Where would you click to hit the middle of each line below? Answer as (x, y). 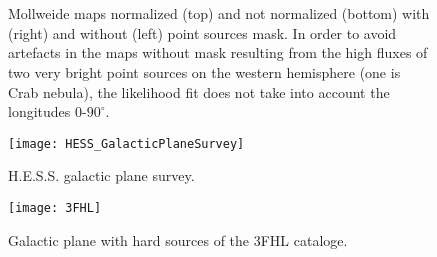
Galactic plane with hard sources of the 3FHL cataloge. (178, 239)
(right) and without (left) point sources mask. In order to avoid (202, 32)
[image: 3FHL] (55, 208)
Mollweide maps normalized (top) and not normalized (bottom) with (219, 13)
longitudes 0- (47, 111)
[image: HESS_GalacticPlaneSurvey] (126, 143)
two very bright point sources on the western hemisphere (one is (204, 71)
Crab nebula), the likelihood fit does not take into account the (199, 91)
